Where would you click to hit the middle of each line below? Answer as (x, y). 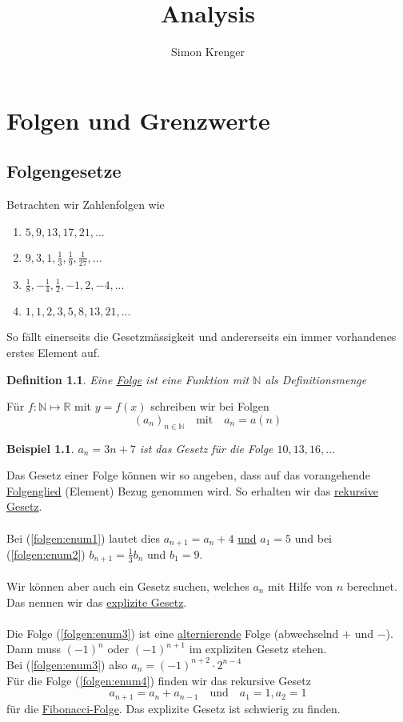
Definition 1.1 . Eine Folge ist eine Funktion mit (128, 379)
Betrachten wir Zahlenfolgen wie (86, 205)
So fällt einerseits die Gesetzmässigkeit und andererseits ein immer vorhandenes (201, 337)
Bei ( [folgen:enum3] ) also (67, 664)
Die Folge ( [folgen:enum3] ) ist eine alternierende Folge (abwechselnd (173, 633)
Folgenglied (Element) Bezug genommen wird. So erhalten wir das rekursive (192, 490)
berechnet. (372, 586)
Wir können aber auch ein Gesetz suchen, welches (128, 586)
